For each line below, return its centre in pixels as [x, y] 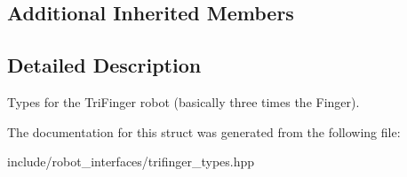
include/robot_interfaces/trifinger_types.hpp [131, 162]
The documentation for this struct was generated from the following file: [204, 131]
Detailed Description [104, 65]
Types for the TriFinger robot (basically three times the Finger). [184, 101]
